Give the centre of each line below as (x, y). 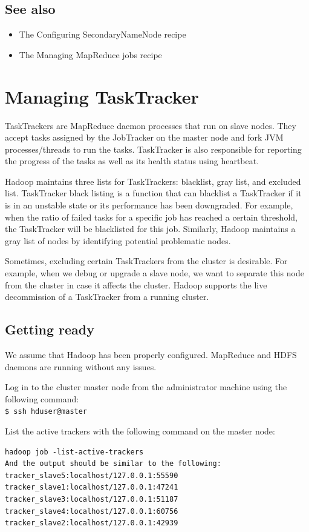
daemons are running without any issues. (81, 366)
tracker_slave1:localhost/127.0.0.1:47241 (92, 487)
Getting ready (50, 329)
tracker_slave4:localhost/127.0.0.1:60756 (92, 511)
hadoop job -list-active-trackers (74, 452)
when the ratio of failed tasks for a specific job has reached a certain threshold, (151, 217)
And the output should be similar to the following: (113, 464)
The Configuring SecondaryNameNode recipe (102, 34)
